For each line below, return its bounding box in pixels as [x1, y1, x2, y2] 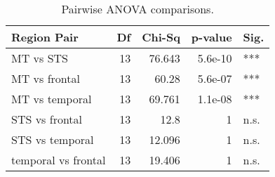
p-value [191, 29, 232, 45]
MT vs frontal [11, 70, 80, 86]
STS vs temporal [11, 131, 94, 147]
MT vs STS [11, 50, 68, 66]
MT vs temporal [11, 91, 92, 107]
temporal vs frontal [11, 152, 106, 168]
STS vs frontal [11, 111, 83, 127]
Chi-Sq [142, 29, 180, 45]
